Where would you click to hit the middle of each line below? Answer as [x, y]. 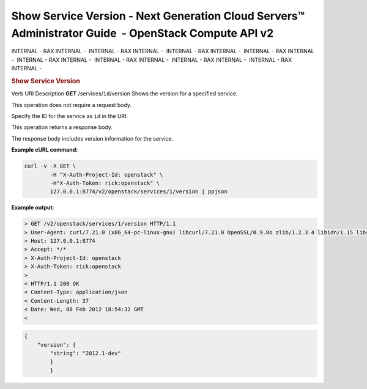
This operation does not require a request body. [71, 105]
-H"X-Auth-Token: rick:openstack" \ [105, 183]
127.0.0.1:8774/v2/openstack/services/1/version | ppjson [139, 192]
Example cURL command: [45, 150]
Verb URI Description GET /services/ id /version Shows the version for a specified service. [124, 94]
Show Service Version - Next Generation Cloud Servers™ [158, 16]
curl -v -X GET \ [50, 166]
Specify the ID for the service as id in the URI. [70, 116]
